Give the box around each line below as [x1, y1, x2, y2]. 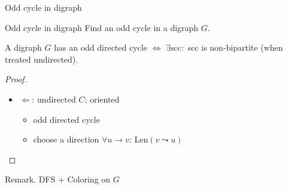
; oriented [84, 92, 120, 105]
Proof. [5, 73, 27, 85]
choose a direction [33, 133, 99, 145]
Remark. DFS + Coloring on [5, 173, 111, 185]
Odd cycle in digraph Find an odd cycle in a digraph [5, 21, 199, 33]
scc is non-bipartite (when [187, 41, 283, 54]
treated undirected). [5, 52, 78, 65]
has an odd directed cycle [54, 41, 147, 54]
